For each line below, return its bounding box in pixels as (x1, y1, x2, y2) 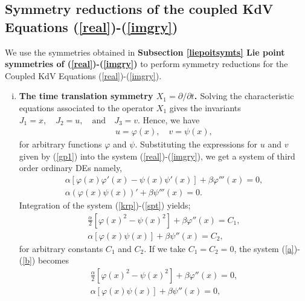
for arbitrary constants (19, 242, 103, 254)
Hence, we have (143, 113, 200, 126)
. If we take (144, 242, 185, 254)
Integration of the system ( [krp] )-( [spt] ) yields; (19, 199, 191, 212)
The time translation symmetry (19, 89, 153, 102)
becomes (37, 254, 69, 267)
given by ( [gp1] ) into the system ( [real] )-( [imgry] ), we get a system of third (19, 149, 295, 162)
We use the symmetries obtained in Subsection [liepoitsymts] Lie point (5, 45, 285, 58)
